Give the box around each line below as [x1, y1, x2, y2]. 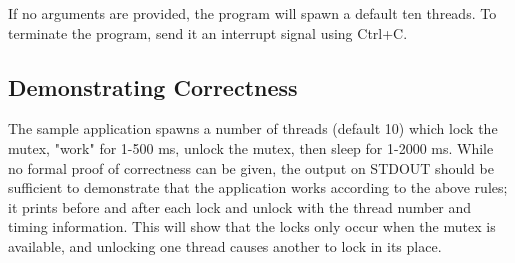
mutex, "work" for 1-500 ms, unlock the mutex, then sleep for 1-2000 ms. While [8, 137, 494, 158]
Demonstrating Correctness [8, 71, 298, 102]
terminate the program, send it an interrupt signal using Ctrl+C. [8, 22, 408, 43]
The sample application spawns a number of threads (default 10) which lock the [8, 118, 498, 139]
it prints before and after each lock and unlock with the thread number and [8, 196, 472, 217]
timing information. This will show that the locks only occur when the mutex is [8, 216, 496, 237]
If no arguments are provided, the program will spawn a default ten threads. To [8, 3, 497, 23]
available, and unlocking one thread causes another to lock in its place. [8, 235, 442, 256]
